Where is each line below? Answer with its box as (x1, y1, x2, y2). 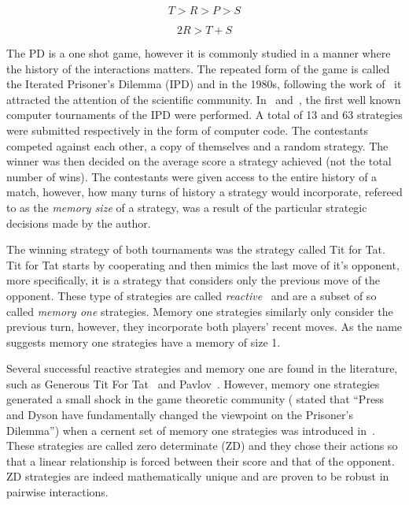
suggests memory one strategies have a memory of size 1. (6, 333, 281, 350)
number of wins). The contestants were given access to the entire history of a (6, 168, 378, 184)
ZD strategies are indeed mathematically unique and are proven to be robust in (6, 468, 389, 485)
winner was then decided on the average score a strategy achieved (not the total (6, 153, 392, 169)
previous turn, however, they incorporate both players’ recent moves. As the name (6, 318, 403, 335)
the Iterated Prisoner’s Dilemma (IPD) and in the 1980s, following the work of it (6, 76, 402, 92)
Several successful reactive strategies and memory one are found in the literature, (6, 360, 398, 377)
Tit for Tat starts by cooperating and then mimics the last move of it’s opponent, (6, 256, 400, 273)
